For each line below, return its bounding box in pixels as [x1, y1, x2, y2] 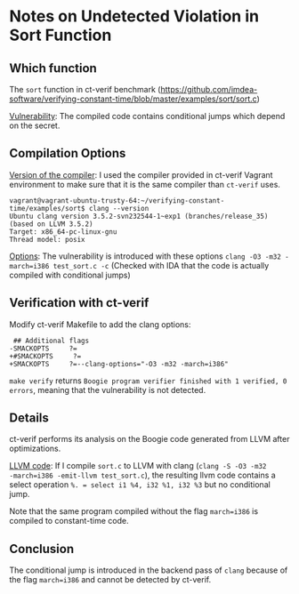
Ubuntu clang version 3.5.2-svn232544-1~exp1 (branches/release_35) [9, 212, 269, 221]
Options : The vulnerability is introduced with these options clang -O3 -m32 [9, 251, 282, 261]
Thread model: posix [9, 235, 86, 244]
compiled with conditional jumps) [9, 269, 131, 280]
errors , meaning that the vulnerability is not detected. [9, 384, 206, 395]
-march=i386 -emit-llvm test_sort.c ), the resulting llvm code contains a [9, 470, 276, 481]
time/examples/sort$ [9, 204, 86, 213]
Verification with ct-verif [9, 295, 149, 310]
